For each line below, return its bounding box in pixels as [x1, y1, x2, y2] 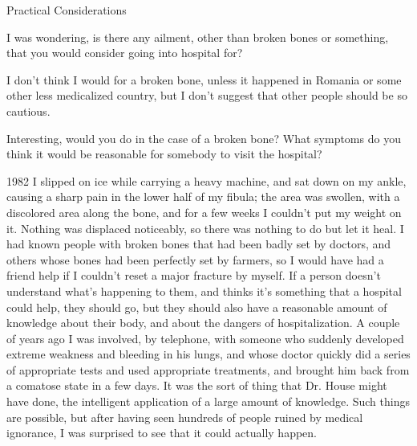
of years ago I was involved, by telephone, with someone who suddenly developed [6, 329, 404, 346]
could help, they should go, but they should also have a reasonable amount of [6, 298, 387, 315]
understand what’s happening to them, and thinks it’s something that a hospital [6, 282, 402, 299]
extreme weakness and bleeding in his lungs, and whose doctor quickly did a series [6, 346, 411, 362]
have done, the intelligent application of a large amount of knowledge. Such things [6, 393, 410, 410]
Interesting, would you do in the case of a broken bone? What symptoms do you [6, 129, 401, 146]
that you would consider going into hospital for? [6, 44, 243, 61]
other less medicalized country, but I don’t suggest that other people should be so [6, 87, 407, 104]
